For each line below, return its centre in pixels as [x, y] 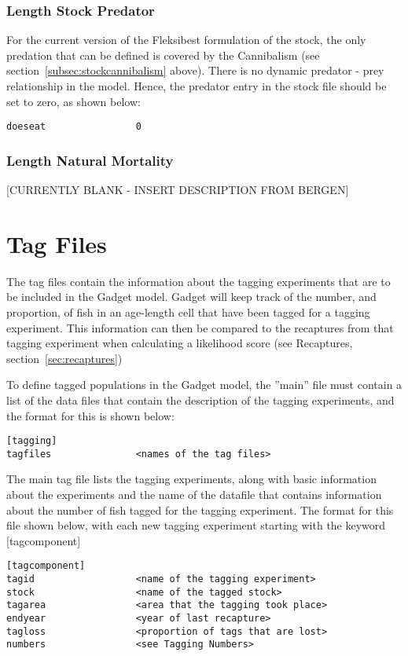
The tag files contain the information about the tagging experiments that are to [198, 281]
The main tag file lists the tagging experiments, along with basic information [191, 479]
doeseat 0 [74, 127]
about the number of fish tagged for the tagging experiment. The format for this [200, 509]
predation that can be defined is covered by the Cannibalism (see [163, 55]
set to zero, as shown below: [74, 101]
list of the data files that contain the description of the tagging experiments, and [200, 399]
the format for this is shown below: [90, 415]
